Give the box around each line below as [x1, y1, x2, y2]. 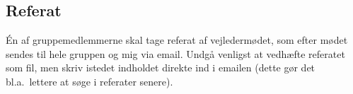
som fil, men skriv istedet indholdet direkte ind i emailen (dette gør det [6, 60, 316, 75]
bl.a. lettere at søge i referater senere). [6, 74, 173, 88]
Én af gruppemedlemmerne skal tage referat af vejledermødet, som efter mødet [6, 33, 348, 47]
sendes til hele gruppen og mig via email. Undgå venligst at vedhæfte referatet [6, 46, 345, 61]
